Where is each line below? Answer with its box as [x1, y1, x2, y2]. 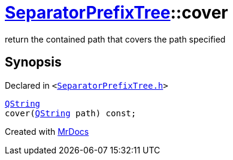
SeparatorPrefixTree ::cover [5, 2, 228, 23]
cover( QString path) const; [5, 108, 137, 118]
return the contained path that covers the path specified [5, 34, 226, 44]
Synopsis [5, 55, 62, 70]
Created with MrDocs [5, 126, 89, 137]
